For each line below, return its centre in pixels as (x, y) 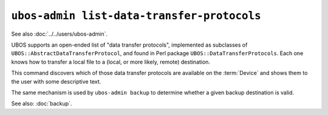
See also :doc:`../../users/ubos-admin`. (59, 34)
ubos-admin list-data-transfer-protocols (136, 16)
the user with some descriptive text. (56, 81)
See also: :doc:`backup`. (42, 103)
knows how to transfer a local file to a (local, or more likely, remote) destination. (111, 62)
